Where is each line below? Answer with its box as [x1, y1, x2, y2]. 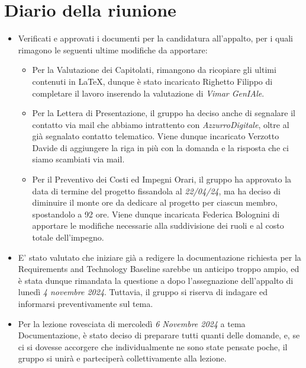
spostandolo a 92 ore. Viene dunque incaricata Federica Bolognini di [32, 207, 280, 220]
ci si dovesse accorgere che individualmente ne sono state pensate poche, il [18, 340, 288, 353]
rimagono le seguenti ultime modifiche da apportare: [18, 43, 208, 56]
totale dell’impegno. [32, 231, 104, 244]
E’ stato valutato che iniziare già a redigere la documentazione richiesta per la [18, 251, 301, 263]
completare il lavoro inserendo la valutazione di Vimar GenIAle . [32, 87, 265, 99]
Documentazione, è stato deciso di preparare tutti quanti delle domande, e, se [18, 329, 300, 341]
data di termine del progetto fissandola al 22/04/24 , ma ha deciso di [32, 184, 281, 197]
